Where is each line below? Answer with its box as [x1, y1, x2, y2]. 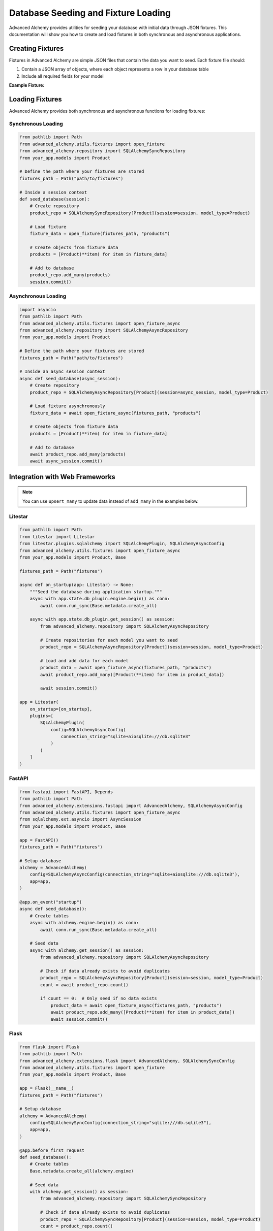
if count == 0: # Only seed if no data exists [40, 996, 157, 1002]
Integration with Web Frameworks [9, 473, 116, 481]
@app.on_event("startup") [19, 899, 82, 905]
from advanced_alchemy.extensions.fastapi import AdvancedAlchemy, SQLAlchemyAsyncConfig [19, 803, 243, 809]
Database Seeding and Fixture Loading [9, 7, 171, 18]
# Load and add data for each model [40, 658, 129, 663]
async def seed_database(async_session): [19, 376, 121, 381]
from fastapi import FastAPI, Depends [19, 789, 113, 795]
